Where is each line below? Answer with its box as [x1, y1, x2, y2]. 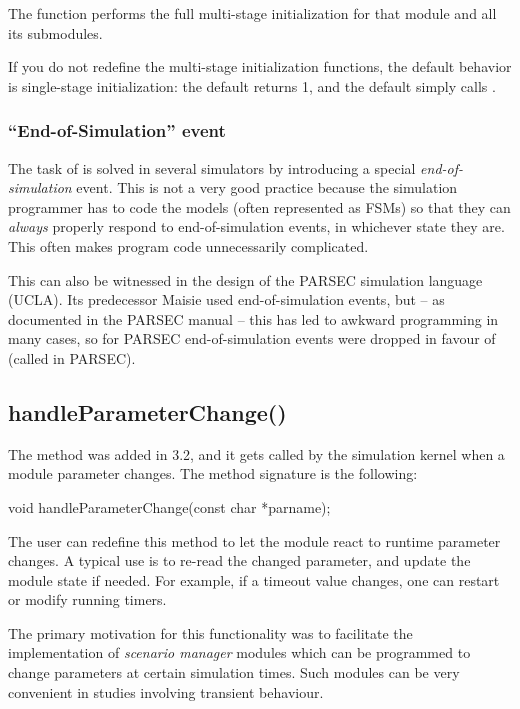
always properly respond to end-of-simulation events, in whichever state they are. [8, 216, 505, 237]
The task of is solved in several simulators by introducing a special [8, 157, 416, 178]
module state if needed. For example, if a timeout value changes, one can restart [8, 569, 500, 590]
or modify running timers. [8, 589, 167, 610]
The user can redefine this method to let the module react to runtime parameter [8, 530, 501, 551]
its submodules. [8, 22, 103, 43]
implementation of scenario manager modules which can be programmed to [8, 642, 471, 663]
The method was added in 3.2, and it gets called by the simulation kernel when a [8, 443, 505, 464]
